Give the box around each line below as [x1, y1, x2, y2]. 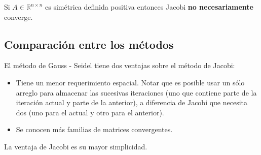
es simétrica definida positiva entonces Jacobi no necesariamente [45, 2, 253, 12]
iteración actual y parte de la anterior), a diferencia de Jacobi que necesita [16, 97, 248, 108]
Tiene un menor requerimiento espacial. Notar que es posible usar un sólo [16, 77, 245, 87]
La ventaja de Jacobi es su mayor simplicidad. [4, 141, 147, 151]
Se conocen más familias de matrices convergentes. [16, 124, 173, 135]
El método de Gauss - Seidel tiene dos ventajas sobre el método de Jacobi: [4, 60, 235, 71]
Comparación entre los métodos [4, 36, 174, 52]
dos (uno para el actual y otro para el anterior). [16, 107, 164, 117]
